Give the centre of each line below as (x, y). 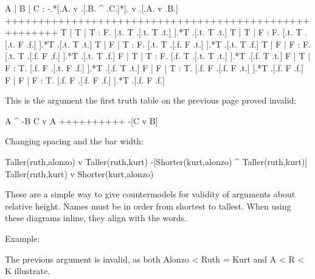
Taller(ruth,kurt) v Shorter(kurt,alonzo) (79, 173)
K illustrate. (28, 271)
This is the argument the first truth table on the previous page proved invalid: (151, 100)
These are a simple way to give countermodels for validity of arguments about (150, 194)
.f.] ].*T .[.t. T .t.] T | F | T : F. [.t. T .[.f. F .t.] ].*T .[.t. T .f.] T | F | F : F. (169, 44)
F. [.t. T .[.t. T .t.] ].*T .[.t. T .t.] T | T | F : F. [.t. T (202, 32)
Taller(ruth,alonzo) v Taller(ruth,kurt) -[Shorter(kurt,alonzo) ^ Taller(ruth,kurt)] (156, 161)
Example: (22, 238)
